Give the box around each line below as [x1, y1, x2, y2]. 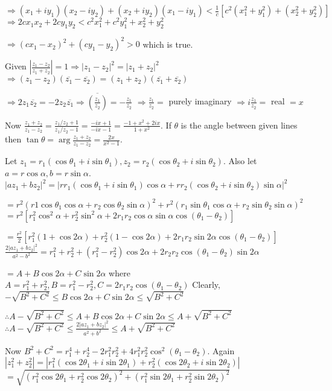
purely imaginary [168, 95, 232, 107]
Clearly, [192, 278, 220, 291]
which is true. [142, 37, 193, 50]
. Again [207, 344, 235, 357]
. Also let [223, 154, 257, 167]
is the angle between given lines [180, 118, 298, 131]
